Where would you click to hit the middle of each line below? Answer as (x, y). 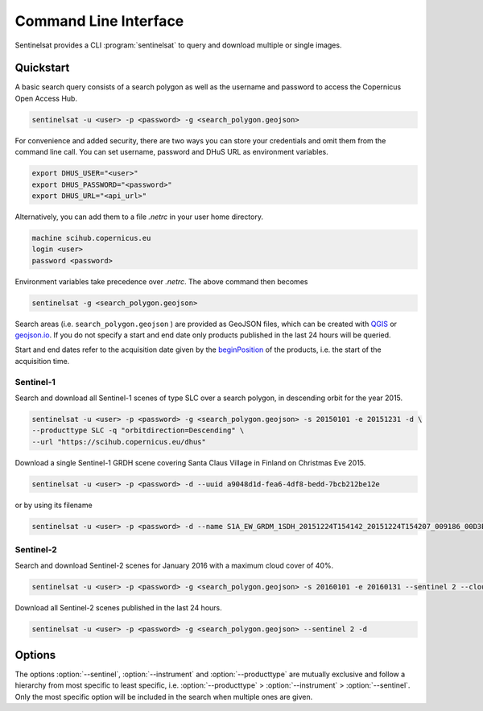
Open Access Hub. (46, 98)
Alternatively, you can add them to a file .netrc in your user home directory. (139, 217)
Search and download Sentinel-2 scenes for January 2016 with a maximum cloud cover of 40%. (174, 566)
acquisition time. (42, 361)
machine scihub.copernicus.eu (91, 238)
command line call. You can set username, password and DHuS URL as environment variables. (172, 152)
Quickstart (42, 68)
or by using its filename (54, 505)
